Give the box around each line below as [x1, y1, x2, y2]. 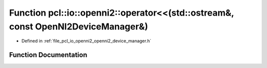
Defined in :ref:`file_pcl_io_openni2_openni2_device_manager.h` [21, 38, 152, 44]
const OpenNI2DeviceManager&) [9, 21, 148, 32]
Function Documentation [9, 51, 88, 59]
